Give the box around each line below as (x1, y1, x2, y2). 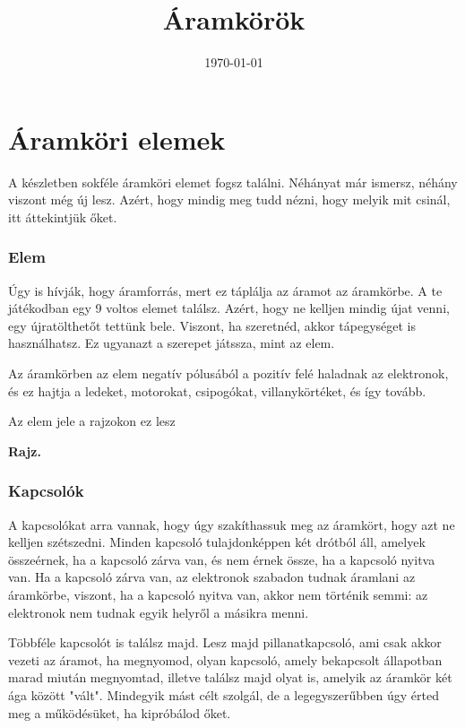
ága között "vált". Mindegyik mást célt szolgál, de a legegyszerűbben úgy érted (8, 685, 439, 704)
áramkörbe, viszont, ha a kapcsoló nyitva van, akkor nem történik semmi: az (8, 585, 428, 603)
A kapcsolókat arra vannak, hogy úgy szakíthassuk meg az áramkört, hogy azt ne (8, 515, 455, 533)
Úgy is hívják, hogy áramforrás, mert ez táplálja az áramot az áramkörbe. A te (8, 281, 443, 299)
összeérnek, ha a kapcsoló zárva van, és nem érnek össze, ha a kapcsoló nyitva (8, 550, 435, 568)
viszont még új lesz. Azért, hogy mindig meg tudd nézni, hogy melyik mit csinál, (8, 190, 451, 209)
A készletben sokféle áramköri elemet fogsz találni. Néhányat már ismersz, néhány (8, 172, 458, 191)
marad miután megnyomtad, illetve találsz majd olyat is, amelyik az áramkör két (8, 668, 452, 687)
